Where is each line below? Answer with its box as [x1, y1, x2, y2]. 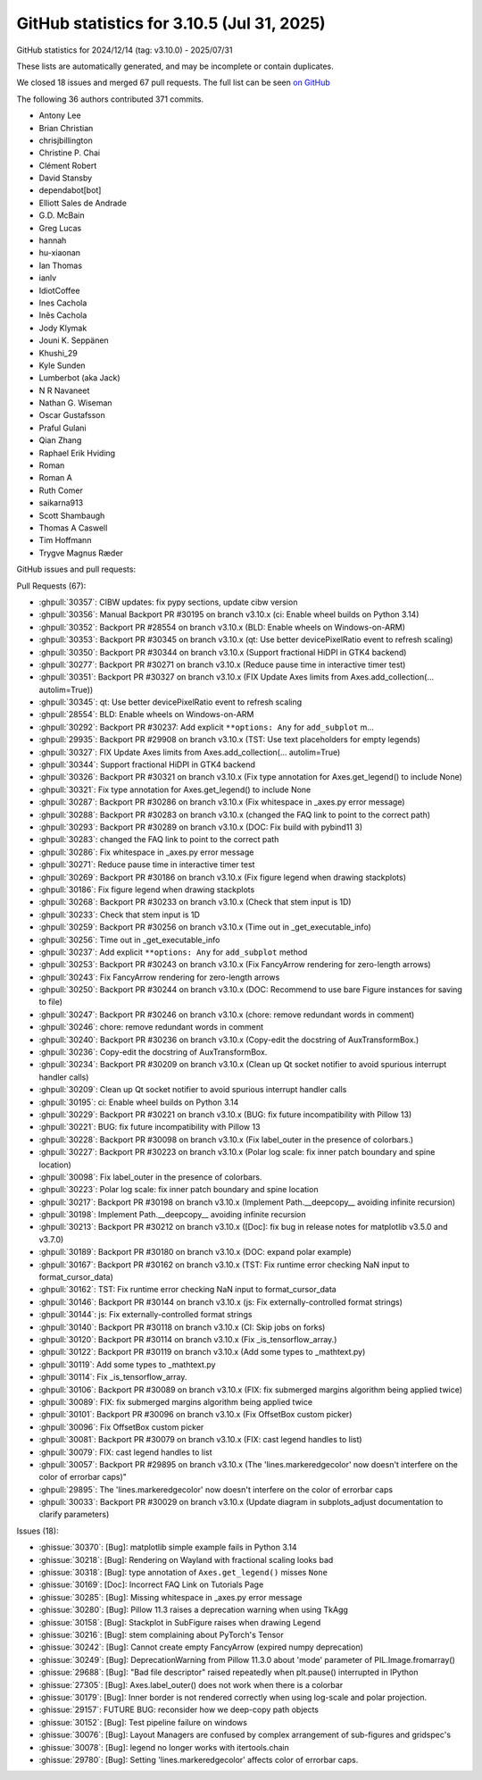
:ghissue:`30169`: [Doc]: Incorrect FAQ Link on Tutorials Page [38, 1579, 264, 1590]
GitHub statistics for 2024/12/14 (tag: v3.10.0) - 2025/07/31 [16, 45, 233, 55]
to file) [38, 997, 62, 1007]
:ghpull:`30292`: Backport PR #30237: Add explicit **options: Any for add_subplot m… [38, 722, 375, 732]
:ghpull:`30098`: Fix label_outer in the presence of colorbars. [38, 1171, 262, 1182]
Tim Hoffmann [38, 535, 92, 546]
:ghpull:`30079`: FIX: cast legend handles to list [38, 1447, 212, 1458]
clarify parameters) [38, 1509, 110, 1520]
